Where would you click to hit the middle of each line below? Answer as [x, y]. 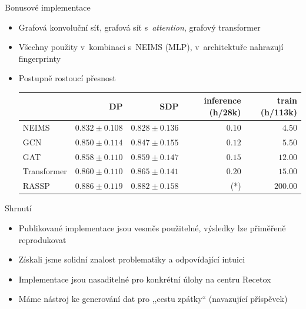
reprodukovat [42, 239]
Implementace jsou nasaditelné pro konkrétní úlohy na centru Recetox [145, 279]
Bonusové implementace [48, 7]
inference [222, 100]
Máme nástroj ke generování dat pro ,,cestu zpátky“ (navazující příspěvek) [153, 299]
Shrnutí [18, 208]
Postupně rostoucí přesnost [67, 78]
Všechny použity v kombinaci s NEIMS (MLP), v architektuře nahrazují [151, 47]
